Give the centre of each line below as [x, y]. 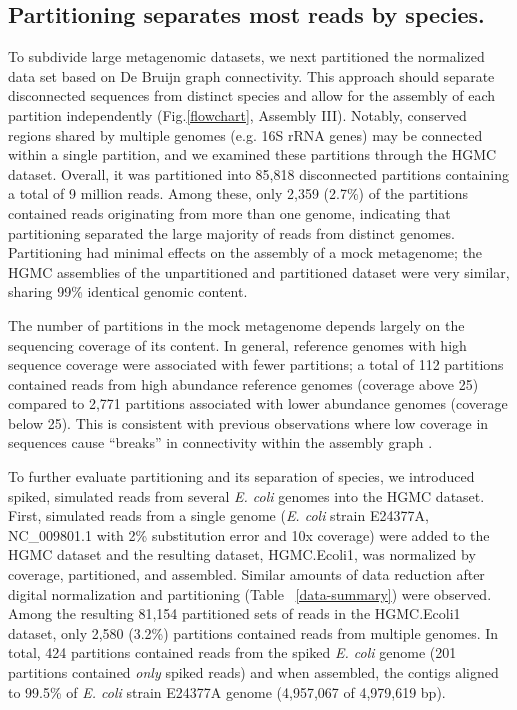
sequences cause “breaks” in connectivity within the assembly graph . [220, 442]
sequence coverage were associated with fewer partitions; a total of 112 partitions [256, 364]
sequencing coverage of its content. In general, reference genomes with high [237, 344]
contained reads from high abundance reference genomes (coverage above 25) [243, 383]
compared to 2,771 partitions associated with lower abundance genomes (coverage [258, 403]
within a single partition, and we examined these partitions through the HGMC [252, 154]
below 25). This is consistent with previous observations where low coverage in [248, 422]
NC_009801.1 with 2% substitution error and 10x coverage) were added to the [249, 534]
